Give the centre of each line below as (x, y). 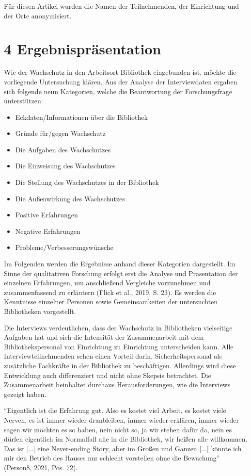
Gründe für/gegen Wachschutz (60, 133)
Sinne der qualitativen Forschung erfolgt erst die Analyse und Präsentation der (121, 273)
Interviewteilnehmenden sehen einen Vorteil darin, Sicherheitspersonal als (113, 356)
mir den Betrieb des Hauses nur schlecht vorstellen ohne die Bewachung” (112, 458)
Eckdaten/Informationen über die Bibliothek (81, 117)
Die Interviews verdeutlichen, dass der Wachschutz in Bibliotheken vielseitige (118, 327)
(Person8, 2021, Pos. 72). (41, 467)
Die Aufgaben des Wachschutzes (63, 149)
